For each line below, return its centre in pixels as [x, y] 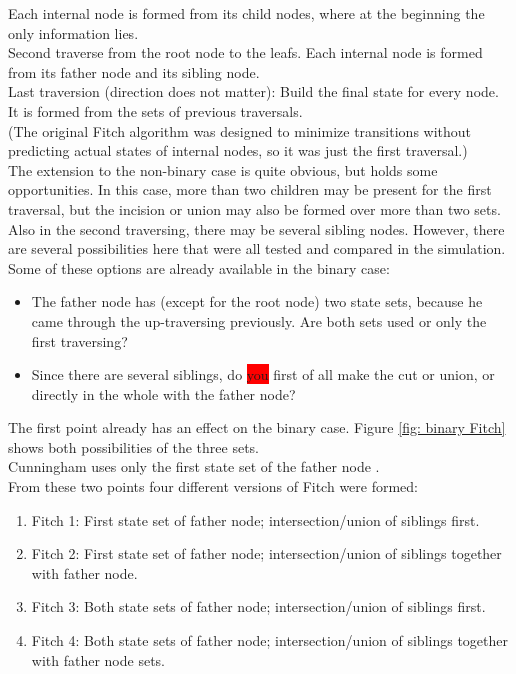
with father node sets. [98, 659]
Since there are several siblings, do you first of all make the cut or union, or [263, 374]
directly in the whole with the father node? [163, 393]
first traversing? [79, 340]
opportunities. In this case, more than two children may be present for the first [250, 189]
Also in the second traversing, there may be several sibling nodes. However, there [256, 228]
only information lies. [73, 32]
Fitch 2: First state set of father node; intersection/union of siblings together [266, 553]
